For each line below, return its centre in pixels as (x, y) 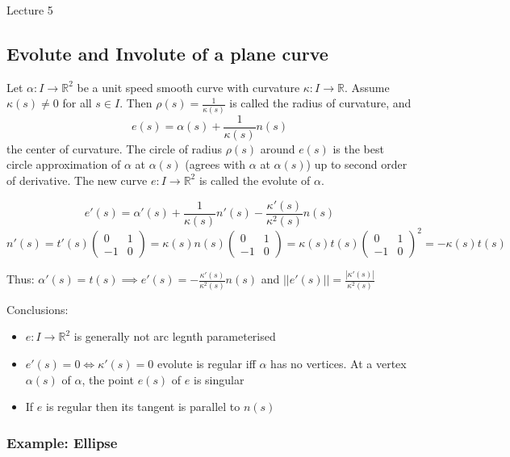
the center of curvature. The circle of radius (115, 148)
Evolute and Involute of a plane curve (167, 53)
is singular (219, 379)
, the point (108, 379)
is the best (358, 148)
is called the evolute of (255, 180)
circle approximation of (64, 164)
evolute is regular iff (206, 363)
